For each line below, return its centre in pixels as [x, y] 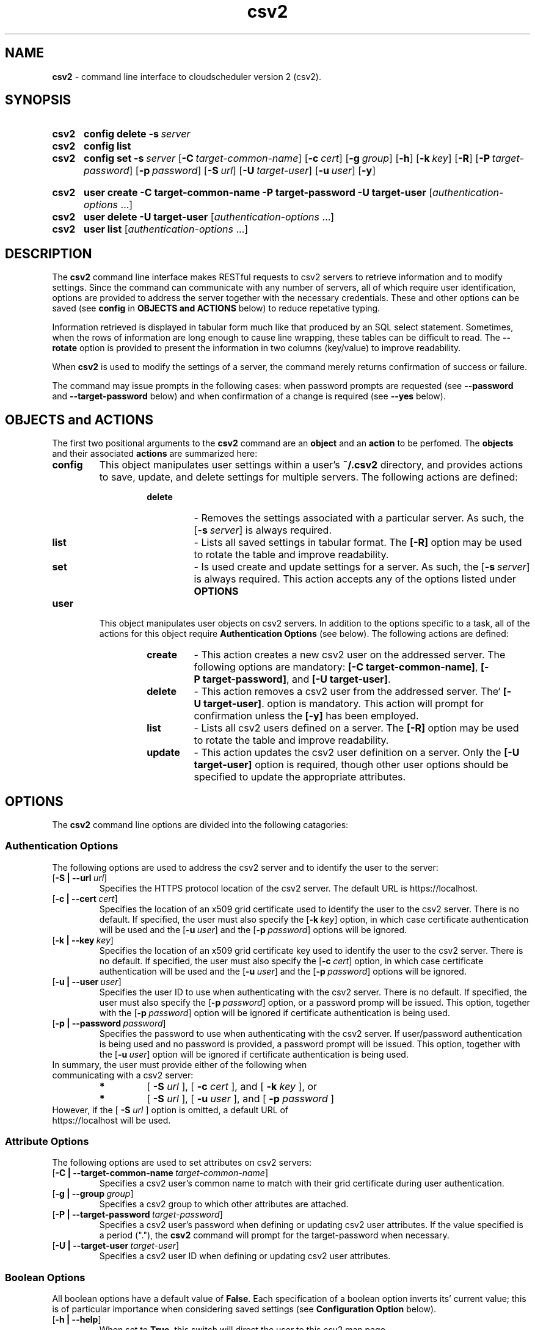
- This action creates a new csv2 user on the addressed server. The [350, 655]
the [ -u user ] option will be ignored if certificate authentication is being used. [254, 1054]
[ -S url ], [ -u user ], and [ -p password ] [241, 1098]
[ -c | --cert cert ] [85, 898]
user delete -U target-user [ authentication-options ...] [209, 217]
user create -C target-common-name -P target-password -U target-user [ [258, 193]
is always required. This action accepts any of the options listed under [355, 579]
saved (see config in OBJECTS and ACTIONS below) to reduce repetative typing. [216, 308]
